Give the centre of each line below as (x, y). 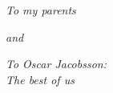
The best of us (40, 79)
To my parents (41, 10)
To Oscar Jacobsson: (56, 64)
